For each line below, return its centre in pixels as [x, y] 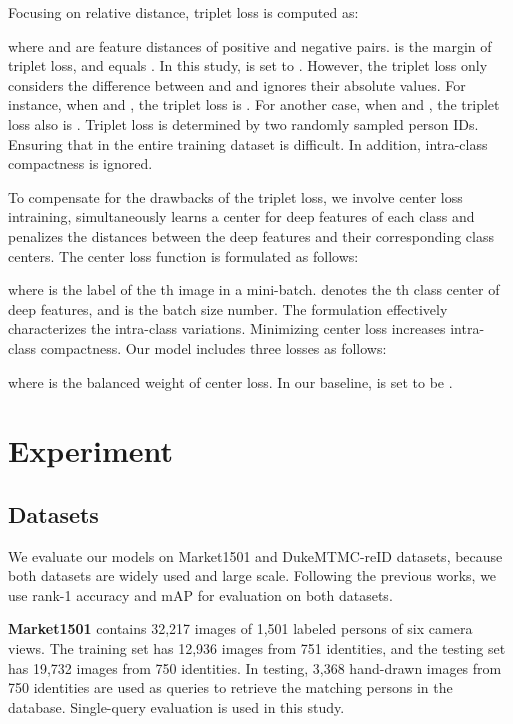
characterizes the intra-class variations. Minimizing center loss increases [227, 328]
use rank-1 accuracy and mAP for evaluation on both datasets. [200, 594]
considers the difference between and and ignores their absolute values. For [237, 84]
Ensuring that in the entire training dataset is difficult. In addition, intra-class [248, 143]
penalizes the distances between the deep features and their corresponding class [251, 235]
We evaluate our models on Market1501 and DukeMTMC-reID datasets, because [255, 555]
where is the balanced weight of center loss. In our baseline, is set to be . [230, 381]
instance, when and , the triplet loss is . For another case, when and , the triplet [254, 104]
